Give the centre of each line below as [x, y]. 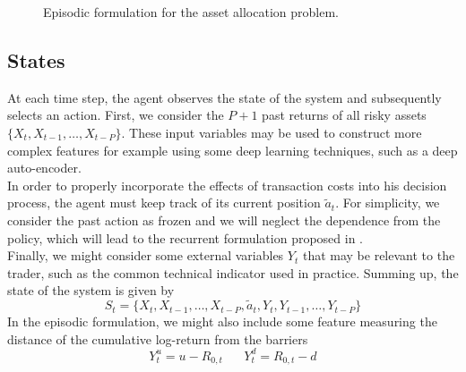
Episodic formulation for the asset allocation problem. [191, 12]
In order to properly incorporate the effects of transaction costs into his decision [227, 185]
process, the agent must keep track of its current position [164, 203]
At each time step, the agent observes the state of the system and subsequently [224, 97]
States [36, 59]
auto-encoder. [44, 168]
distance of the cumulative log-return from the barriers [158, 338]
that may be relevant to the [379, 255]
